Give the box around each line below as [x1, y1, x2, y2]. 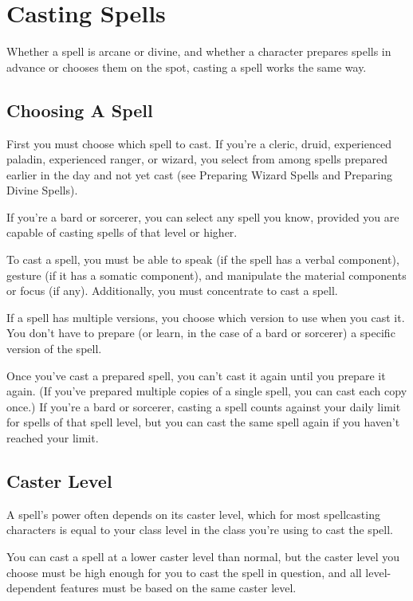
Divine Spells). [6, 182, 78, 198]
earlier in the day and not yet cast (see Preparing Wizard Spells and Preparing [6, 166, 392, 183]
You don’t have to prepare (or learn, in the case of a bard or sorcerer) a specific [6, 324, 395, 341]
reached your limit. [6, 430, 99, 446]
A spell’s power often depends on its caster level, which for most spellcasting [6, 505, 380, 522]
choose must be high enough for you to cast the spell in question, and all [6, 564, 362, 580]
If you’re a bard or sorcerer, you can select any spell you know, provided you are [6, 208, 399, 225]
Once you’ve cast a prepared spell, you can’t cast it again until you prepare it [6, 367, 386, 383]
